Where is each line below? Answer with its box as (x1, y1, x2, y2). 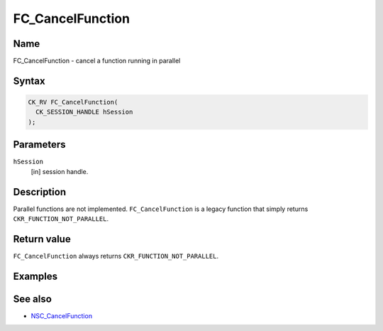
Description (13, 185, 67, 198)
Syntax (13, 75, 45, 87)
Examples (13, 270, 58, 282)
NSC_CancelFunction (30, 311, 92, 320)
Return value (13, 233, 71, 245)
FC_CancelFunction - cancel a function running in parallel (13, 57, 181, 65)
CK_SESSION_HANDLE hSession (35, 108, 133, 116)
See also (13, 293, 52, 305)
